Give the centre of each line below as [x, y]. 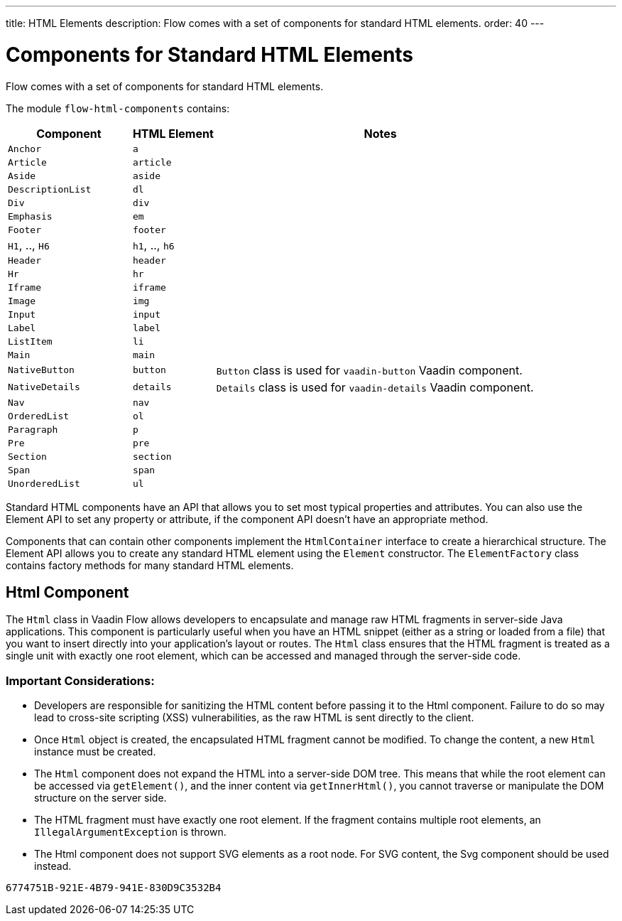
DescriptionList [50, 189]
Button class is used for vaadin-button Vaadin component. [369, 370]
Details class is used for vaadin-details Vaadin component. [375, 387]
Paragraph [33, 429]
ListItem [30, 341]
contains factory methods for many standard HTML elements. [150, 565]
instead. [53, 866]
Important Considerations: [80, 680]
